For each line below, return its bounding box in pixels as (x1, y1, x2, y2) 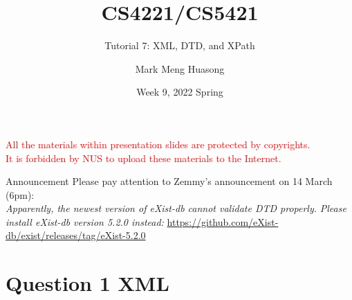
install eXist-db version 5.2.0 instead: (6, 214, 164, 229)
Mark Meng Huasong (135, 61, 225, 76)
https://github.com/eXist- (167, 214, 279, 229)
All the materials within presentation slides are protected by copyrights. (6, 136, 311, 151)
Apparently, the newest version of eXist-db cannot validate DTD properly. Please (6, 201, 346, 215)
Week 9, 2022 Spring (136, 85, 223, 99)
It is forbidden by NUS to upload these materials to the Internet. (6, 150, 281, 165)
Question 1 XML (6, 269, 169, 297)
